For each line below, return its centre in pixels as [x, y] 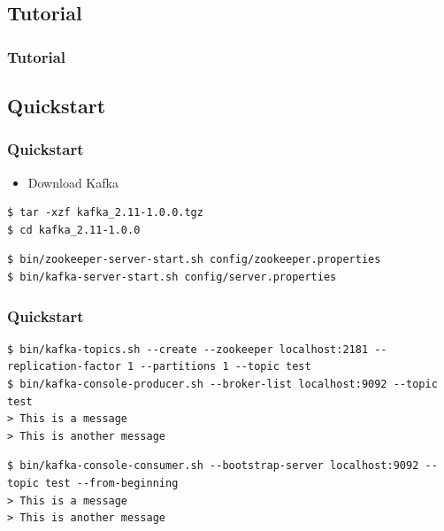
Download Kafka [73, 182]
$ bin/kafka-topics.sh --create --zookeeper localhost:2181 [188, 349]
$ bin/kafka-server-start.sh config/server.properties [172, 277]
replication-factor [64, 367]
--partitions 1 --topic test [226, 367]
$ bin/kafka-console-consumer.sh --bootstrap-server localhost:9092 [213, 466]
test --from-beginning [111, 483]
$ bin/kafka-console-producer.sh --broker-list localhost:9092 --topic [222, 384]
